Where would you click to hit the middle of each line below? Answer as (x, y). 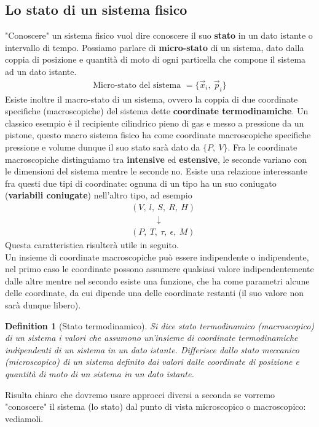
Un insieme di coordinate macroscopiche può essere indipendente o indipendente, (157, 257)
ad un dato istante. (41, 71)
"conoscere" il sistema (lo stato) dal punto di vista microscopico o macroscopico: (156, 406)
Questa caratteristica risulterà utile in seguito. (92, 245)
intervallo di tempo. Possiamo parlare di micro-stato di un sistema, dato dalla (155, 47)
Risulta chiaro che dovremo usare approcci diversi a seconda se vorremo (140, 394)
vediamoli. (24, 418)
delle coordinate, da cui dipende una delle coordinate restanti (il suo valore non (155, 293)
